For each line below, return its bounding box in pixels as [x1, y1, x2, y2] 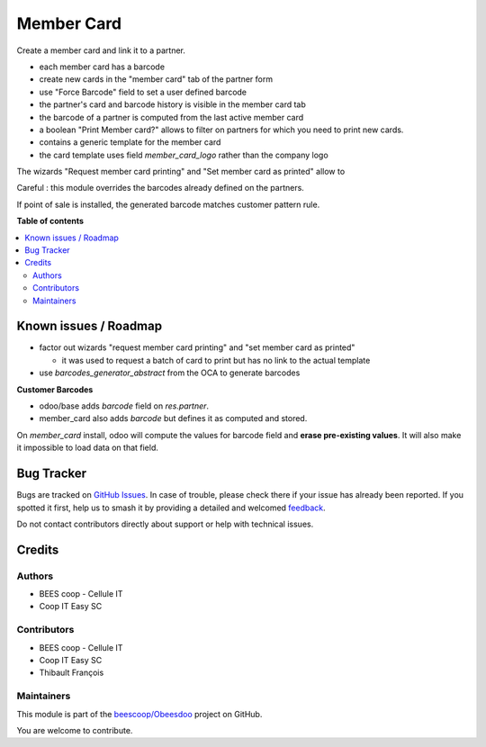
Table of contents [16, 216, 85, 227]
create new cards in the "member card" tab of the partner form [39, 74, 274, 85]
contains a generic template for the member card [39, 137, 221, 148]
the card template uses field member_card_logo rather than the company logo [39, 149, 328, 160]
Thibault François [39, 667, 104, 679]
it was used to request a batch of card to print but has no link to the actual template [61, 355, 371, 365]
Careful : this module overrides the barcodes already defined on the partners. [16, 183, 305, 193]
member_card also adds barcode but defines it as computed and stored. [39, 413, 308, 424]
